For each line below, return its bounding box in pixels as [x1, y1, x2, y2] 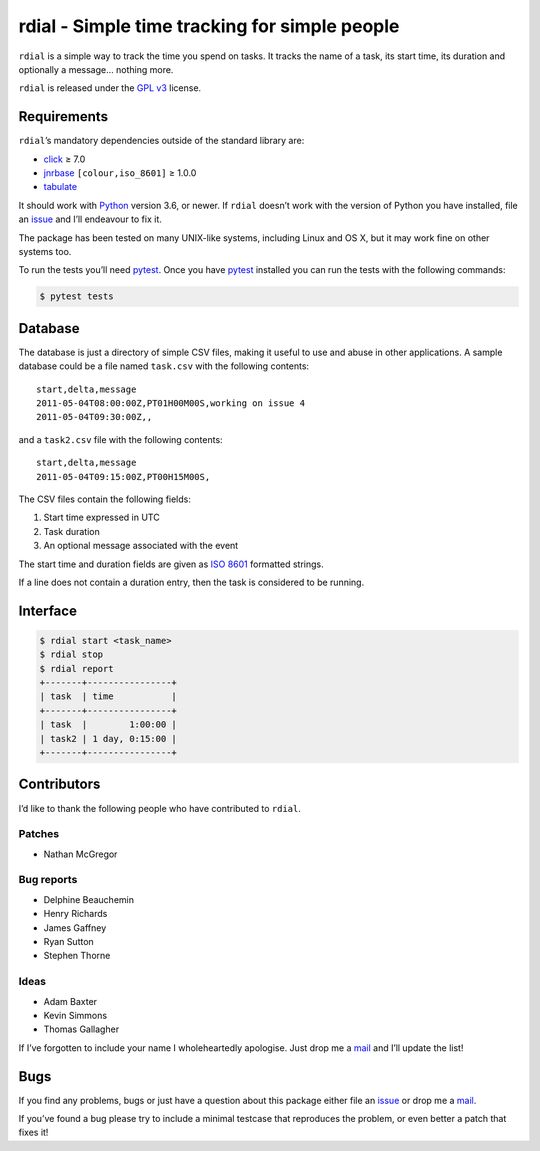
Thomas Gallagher [43, 1023, 120, 1035]
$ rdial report [39, 663, 114, 674]
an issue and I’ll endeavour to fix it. [18, 213, 162, 225]
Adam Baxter [43, 995, 98, 1007]
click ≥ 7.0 [43, 153, 86, 165]
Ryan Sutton [43, 936, 94, 947]
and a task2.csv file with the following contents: [18, 433, 224, 445]
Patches [18, 827, 60, 841]
